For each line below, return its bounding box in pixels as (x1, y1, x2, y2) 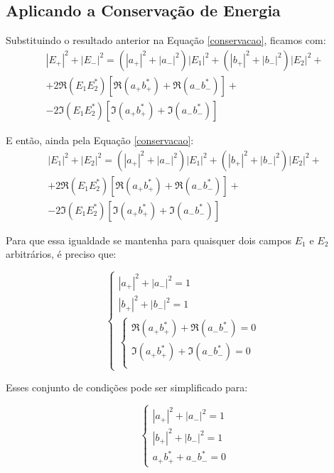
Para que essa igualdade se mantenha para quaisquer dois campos (6, 232, 292, 247)
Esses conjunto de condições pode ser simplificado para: (6, 379, 248, 394)
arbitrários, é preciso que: (6, 246, 117, 261)
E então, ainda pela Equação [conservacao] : (6, 132, 194, 147)
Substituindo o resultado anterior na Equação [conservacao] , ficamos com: (6, 33, 326, 48)
